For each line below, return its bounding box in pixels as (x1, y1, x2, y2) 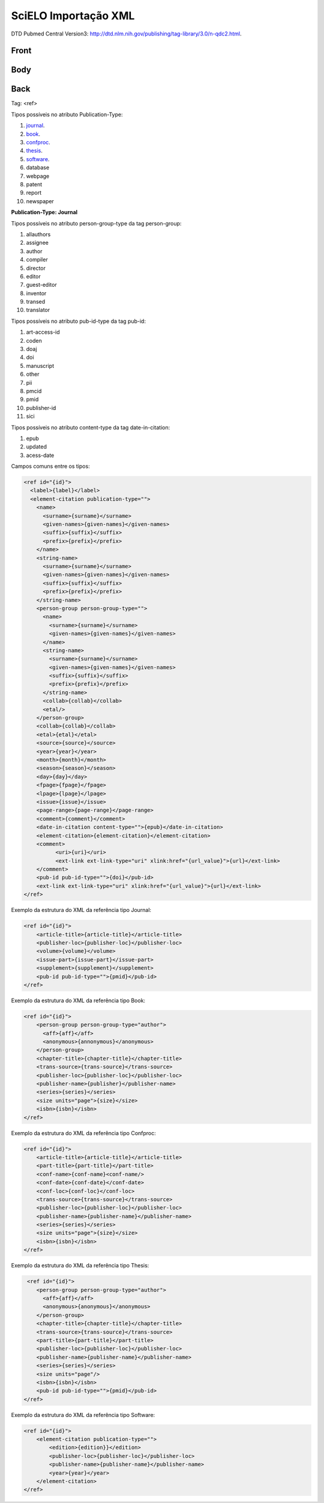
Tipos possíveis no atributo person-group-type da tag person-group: (11, 219, 182, 227)
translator (26, 307, 50, 314)
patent (26, 181, 43, 188)
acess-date (26, 452, 55, 459)
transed (26, 298, 46, 305)
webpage (26, 172, 50, 180)
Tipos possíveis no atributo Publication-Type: (11, 111, 123, 118)
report (26, 189, 42, 197)
